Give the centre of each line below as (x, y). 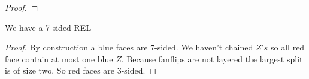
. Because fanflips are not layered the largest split (212, 59)
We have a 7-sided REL (48, 27)
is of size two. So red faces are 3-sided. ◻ (81, 70)
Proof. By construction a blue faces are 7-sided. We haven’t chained (129, 47)
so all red (288, 47)
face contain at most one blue (59, 59)
